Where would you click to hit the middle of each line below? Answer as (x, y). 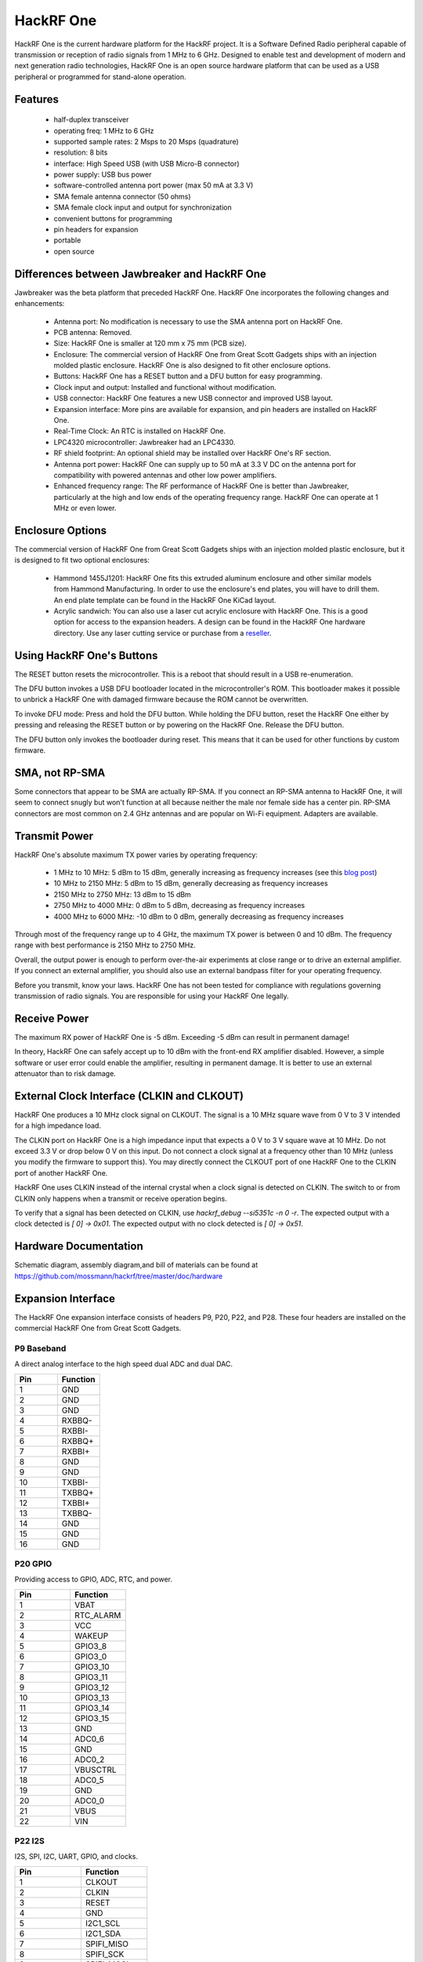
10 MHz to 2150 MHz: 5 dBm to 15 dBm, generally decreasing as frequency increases (191, 884)
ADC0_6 (90, 1738)
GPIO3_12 (92, 1687)
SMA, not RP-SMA (60, 773)
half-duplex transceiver (91, 120)
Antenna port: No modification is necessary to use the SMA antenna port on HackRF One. (198, 321)
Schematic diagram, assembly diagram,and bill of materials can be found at (136, 1265)
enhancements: (40, 304)
